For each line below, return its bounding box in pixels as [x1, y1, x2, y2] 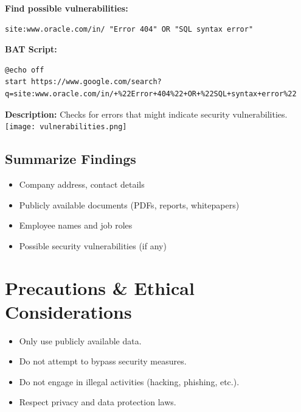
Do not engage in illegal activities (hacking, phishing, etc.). [19, 375, 240, 388]
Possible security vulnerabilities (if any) [19, 239, 167, 252]
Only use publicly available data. [19, 334, 142, 347]
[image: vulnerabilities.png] [5, 123, 127, 132]
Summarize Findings [5, 149, 136, 168]
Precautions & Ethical [5, 275, 195, 300]
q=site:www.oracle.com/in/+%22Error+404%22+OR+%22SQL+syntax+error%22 [5, 89, 297, 98]
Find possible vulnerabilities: [5, 2, 128, 14]
